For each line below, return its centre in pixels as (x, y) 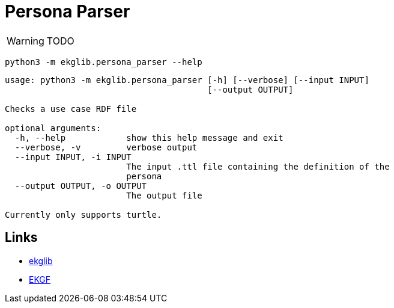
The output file (164, 195)
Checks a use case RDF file (71, 109)
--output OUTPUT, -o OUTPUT (81, 186)
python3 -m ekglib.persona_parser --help (104, 62)
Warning (26, 41)
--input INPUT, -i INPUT (73, 157)
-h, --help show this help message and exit (149, 137)
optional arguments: (53, 128)
